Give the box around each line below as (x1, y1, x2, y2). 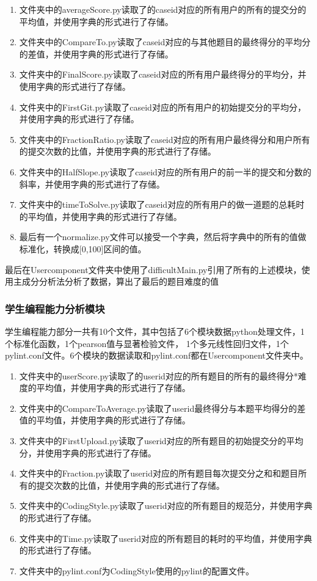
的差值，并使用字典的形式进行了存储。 (19, 47, 173, 60)
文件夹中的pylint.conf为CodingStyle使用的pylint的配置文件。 (19, 564, 255, 577)
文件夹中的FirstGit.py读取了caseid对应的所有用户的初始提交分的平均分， (19, 100, 306, 113)
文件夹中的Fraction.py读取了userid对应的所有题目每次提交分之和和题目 (19, 467, 298, 480)
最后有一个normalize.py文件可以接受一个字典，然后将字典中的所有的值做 (19, 230, 307, 243)
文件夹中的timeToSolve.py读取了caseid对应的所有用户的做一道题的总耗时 (19, 198, 305, 211)
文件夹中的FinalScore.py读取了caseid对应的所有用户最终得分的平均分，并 (19, 68, 307, 81)
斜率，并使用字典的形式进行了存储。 (19, 177, 165, 190)
